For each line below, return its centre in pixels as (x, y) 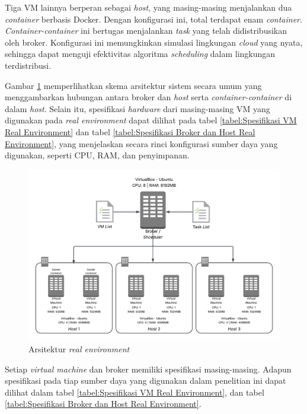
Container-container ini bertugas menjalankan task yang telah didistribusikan (146, 31)
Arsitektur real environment (79, 348)
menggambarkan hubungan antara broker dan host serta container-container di (148, 97)
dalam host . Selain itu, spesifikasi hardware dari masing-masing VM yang (137, 108)
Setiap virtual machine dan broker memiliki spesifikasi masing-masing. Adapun (148, 369)
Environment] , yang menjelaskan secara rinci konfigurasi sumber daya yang (141, 143)
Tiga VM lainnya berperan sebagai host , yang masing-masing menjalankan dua (148, 7)
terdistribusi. (28, 65)
